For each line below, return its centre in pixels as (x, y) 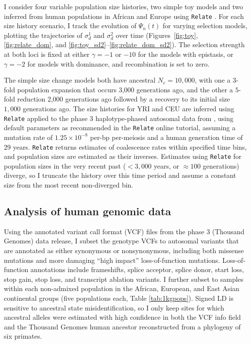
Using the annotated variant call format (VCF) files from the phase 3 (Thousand (124, 231)
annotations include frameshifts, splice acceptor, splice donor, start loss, (137, 269)
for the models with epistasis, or (186, 54)
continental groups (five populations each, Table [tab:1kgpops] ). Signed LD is (119, 298)
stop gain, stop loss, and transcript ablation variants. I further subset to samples (124, 279)
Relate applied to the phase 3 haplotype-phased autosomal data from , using (119, 118)
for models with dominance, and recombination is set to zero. (118, 63)
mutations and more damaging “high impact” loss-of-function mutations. (112, 260)
